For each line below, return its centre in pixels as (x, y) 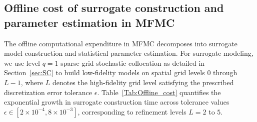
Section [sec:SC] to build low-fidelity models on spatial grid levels (104, 72)
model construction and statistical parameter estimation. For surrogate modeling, (129, 53)
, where (32, 82)
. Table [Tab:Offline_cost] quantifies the (159, 92)
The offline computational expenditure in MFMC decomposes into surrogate (121, 43)
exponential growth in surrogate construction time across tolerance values (117, 102)
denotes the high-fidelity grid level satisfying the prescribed (143, 82)
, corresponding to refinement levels (132, 111)
